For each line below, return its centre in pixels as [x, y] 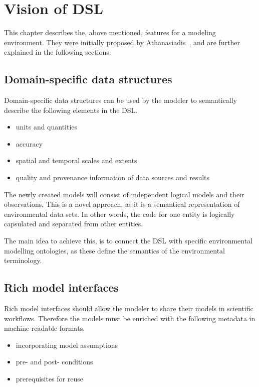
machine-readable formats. [45, 328]
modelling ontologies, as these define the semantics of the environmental [114, 250]
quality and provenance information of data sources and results [113, 177]
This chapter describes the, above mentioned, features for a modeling [110, 32]
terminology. [23, 260]
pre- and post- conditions [54, 362]
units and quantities [47, 127]
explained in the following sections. [58, 52]
